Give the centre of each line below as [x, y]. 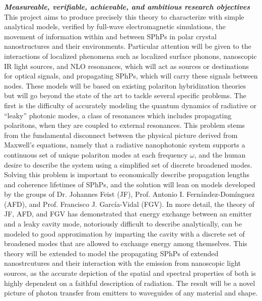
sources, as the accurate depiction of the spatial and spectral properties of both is [130, 273]
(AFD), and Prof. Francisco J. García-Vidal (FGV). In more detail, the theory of [129, 204]
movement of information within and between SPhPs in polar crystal [110, 36]
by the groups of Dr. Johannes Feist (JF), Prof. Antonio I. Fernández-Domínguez [129, 194]
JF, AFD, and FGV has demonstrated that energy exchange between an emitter [128, 214]
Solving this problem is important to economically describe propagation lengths [127, 174]
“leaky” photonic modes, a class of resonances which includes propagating [118, 115]
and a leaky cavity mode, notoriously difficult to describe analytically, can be [123, 224]
